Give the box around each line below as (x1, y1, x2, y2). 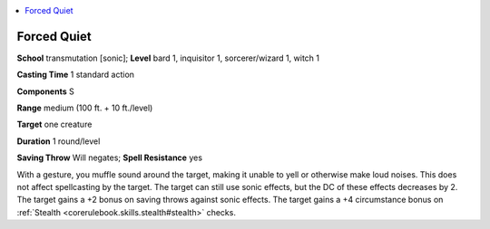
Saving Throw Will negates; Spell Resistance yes (16, 152, 203, 163)
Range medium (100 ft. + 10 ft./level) (16, 102, 153, 113)
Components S (16, 86, 74, 97)
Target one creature (16, 119, 93, 130)
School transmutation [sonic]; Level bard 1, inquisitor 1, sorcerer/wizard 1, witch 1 (16, 52, 319, 63)
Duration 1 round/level (16, 136, 101, 147)
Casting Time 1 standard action (16, 69, 135, 81)
